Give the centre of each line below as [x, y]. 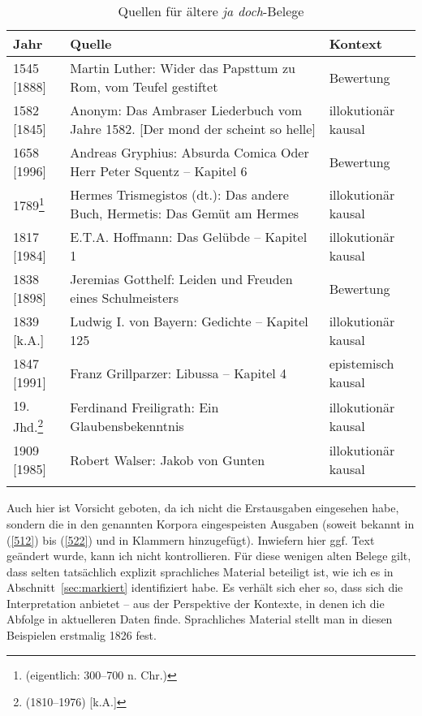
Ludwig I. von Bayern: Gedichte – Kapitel [189, 321]
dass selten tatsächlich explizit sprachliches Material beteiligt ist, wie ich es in [200, 571]
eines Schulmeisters [124, 298]
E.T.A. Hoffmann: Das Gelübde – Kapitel [189, 237]
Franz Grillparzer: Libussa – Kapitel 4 [179, 373]
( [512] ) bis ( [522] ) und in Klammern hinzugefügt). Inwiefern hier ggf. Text [191, 539]
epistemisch [362, 363]
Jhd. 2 [28, 426]
